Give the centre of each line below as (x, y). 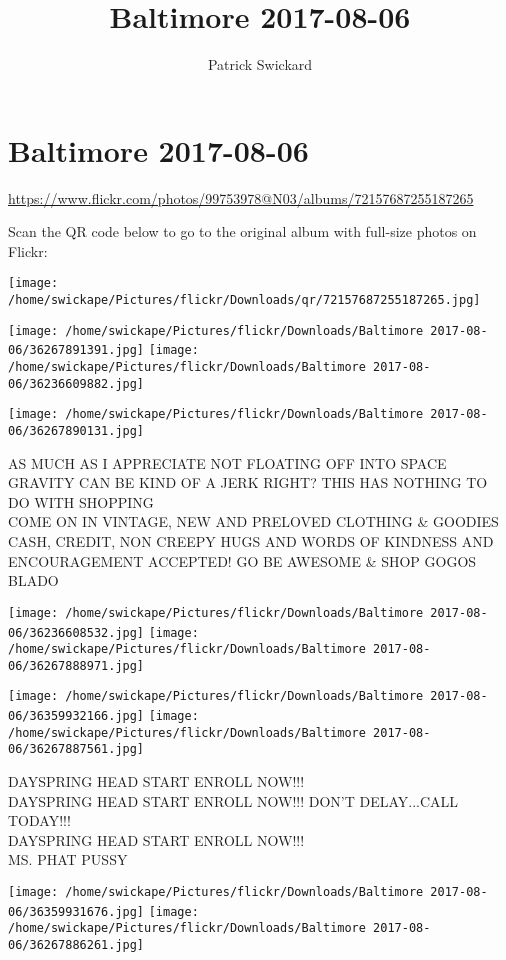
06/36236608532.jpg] (76, 632)
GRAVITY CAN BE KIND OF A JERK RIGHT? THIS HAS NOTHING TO (248, 482)
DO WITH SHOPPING (81, 501)
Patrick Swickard (260, 64)
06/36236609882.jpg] (76, 383)
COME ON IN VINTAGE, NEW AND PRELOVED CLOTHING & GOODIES (253, 521)
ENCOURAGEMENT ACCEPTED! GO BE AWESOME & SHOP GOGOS (242, 560)
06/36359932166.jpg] (76, 716)
